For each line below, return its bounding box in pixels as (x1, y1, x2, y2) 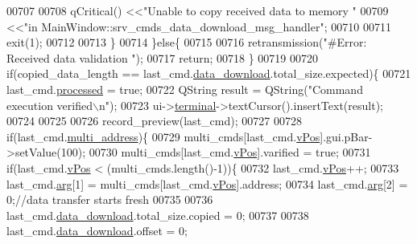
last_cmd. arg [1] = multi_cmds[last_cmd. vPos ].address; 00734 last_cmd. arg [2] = (6, 175, 408, 192)
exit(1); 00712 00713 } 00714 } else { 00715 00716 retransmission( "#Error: (6, 34, 367, 51)
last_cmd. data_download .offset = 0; (6, 222, 188, 239)
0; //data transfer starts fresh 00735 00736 (6, 191, 213, 208)
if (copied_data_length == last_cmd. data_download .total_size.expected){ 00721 (6, 65, 411, 82)
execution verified (6, 96, 93, 113)
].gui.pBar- (320, 128, 373, 144)
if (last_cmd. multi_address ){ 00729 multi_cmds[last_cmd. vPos (6, 128, 320, 144)
